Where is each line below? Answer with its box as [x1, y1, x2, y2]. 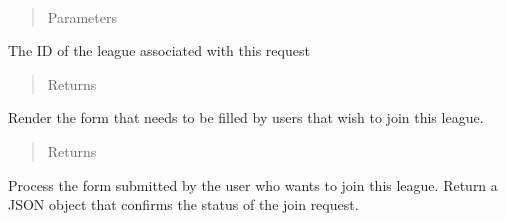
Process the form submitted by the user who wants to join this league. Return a [8, 174, 498, 195]
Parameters [47, 6, 117, 27]
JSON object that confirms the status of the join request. [8, 194, 359, 215]
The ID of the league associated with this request [8, 40, 310, 61]
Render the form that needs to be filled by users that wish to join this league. [8, 107, 484, 128]
